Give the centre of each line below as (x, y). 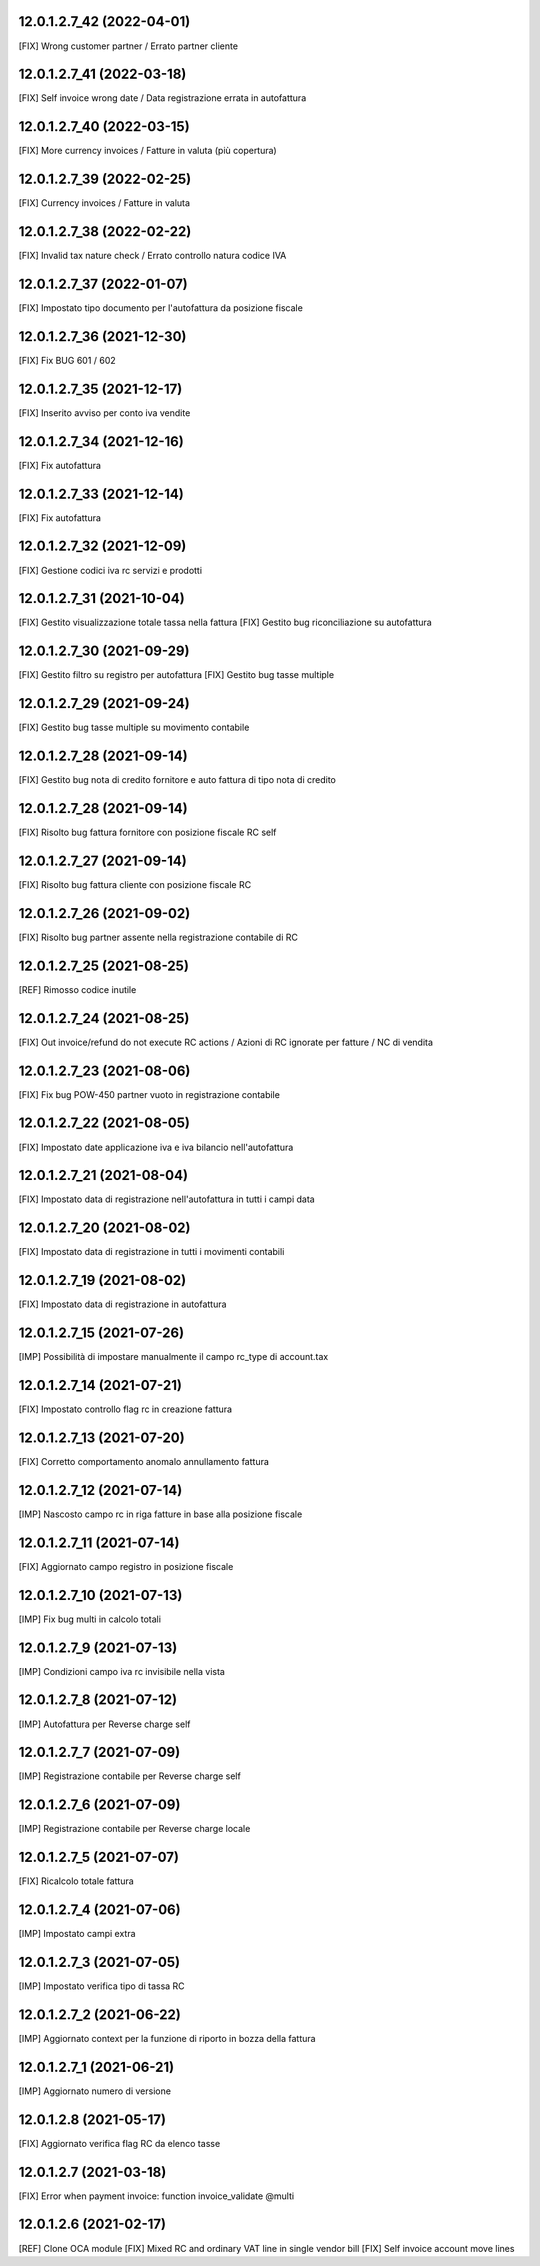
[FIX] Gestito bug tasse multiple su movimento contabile (134, 727)
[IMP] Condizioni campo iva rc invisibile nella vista (121, 1671)
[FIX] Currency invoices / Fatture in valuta (104, 203)
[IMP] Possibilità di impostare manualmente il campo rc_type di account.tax (173, 1357)
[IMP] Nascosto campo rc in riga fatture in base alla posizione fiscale (160, 1514)
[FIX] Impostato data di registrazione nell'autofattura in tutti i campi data (166, 1199)
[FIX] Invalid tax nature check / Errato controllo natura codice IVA (152, 256)
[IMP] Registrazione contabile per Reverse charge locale (134, 1829)
